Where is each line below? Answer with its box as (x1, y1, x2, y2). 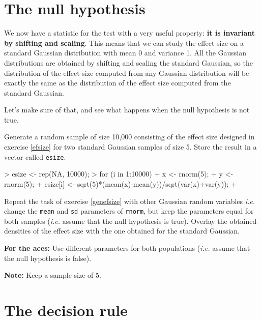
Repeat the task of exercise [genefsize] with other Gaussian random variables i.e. (4, 195, 255, 206)
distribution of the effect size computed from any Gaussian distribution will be (4, 67, 249, 78)
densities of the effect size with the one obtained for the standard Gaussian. (4, 225, 240, 236)
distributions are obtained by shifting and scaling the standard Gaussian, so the (4, 57, 253, 68)
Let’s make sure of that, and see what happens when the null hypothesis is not (4, 104, 250, 115)
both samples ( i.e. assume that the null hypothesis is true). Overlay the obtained (4, 215, 257, 226)
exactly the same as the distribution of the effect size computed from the (4, 77, 231, 88)
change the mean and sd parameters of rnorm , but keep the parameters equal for (4, 206, 254, 216)
